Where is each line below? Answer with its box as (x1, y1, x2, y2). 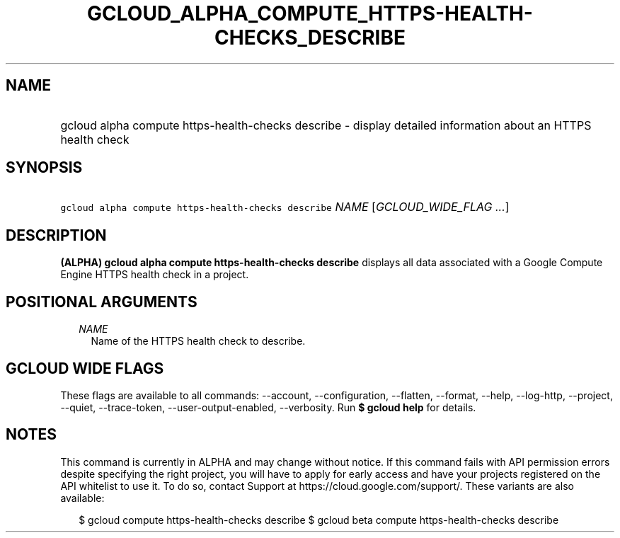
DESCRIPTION (6, 226, 107, 244)
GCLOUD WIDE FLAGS (6, 359, 164, 377)
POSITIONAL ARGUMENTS (6, 292, 197, 311)
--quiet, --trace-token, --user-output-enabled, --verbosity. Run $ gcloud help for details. (60, 401, 476, 413)
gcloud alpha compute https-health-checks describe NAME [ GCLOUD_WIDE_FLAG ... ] (60, 200, 510, 214)
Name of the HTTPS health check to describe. (91, 335, 306, 348)
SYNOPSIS (6, 159, 83, 177)
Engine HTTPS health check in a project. (60, 268, 249, 281)
